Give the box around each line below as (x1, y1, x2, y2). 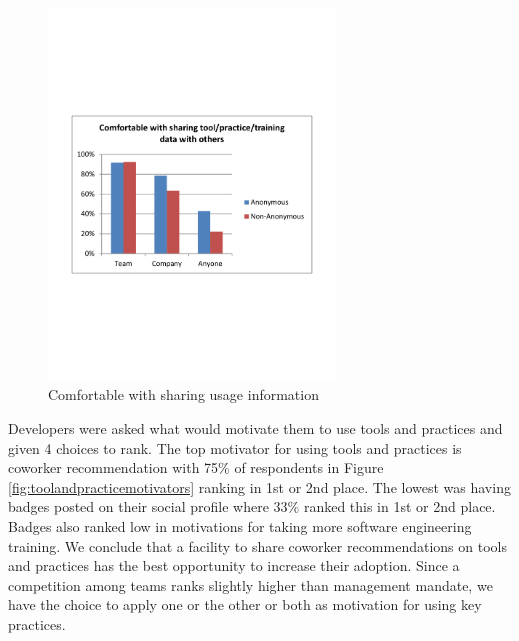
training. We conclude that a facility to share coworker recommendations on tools (8, 535, 507, 556)
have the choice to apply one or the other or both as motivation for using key (8, 594, 482, 615)
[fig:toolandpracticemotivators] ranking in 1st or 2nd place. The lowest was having (8, 476, 511, 497)
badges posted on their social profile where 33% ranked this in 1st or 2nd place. (8, 496, 496, 517)
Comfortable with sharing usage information (48, 384, 319, 405)
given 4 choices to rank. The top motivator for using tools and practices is (8, 437, 462, 458)
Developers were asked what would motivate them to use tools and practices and (8, 418, 503, 439)
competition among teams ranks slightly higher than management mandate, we (8, 574, 493, 595)
